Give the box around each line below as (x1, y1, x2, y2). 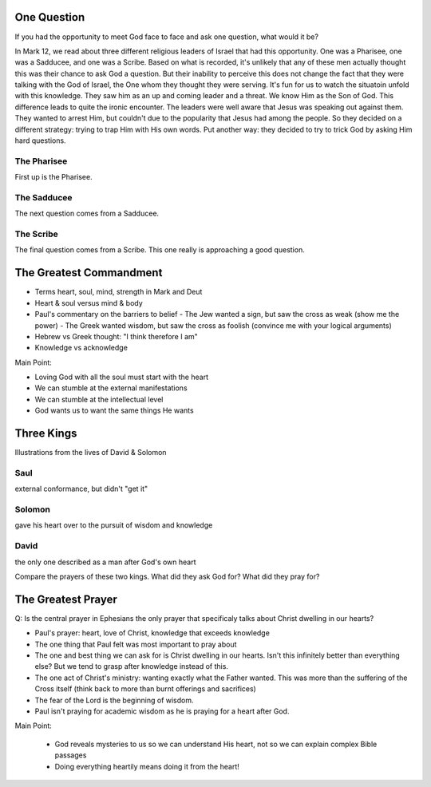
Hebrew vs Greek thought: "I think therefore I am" (34, 331, 199, 341)
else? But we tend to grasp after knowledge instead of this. (34, 662, 229, 671)
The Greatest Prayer (14, 592, 117, 606)
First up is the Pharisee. (14, 172, 93, 182)
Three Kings (14, 427, 77, 441)
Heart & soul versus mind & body (34, 298, 143, 307)
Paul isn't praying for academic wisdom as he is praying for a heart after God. (34, 706, 290, 716)
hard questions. (14, 136, 67, 145)
